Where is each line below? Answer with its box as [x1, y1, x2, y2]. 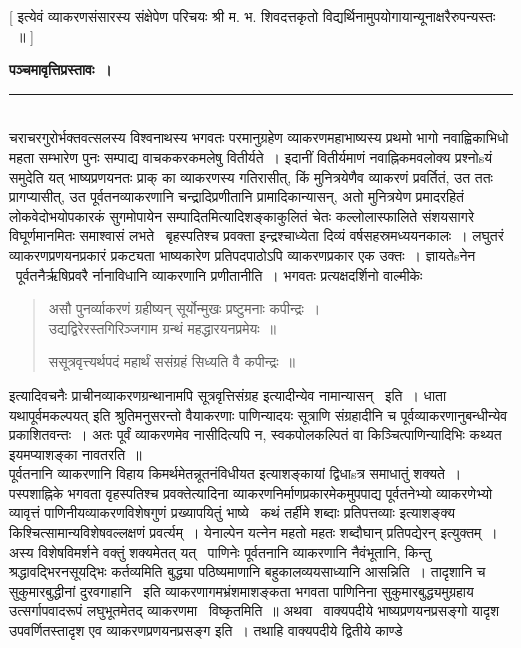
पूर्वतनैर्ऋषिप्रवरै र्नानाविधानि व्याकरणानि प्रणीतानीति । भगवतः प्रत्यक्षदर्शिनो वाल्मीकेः [15, 264, 423, 285]
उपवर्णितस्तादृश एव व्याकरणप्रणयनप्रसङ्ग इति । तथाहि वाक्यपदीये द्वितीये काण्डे [9, 620, 403, 641]
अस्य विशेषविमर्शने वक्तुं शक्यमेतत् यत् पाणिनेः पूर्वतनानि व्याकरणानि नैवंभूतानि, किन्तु [9, 541, 431, 562]
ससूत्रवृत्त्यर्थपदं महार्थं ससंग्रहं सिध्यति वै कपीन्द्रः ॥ [48, 351, 295, 372]
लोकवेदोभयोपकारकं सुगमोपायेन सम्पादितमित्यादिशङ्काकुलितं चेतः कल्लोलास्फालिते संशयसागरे [9, 205, 474, 226]
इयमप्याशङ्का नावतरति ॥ [9, 443, 142, 464]
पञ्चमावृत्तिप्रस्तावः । [9, 59, 112, 80]
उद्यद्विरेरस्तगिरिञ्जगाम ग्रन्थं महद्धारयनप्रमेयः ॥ [48, 317, 276, 338]
